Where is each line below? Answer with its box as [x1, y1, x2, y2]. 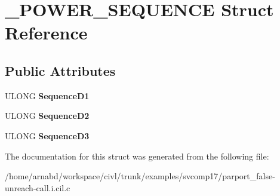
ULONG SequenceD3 [5, 129, 90, 142]
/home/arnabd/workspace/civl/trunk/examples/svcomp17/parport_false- [5, 170, 275, 182]
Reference [5, 20, 88, 45]
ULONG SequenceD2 [5, 109, 90, 122]
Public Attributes [5, 61, 116, 79]
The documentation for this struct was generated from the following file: [5, 149, 269, 162]
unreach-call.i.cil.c [5, 181, 70, 194]
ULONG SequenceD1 [5, 89, 90, 102]
